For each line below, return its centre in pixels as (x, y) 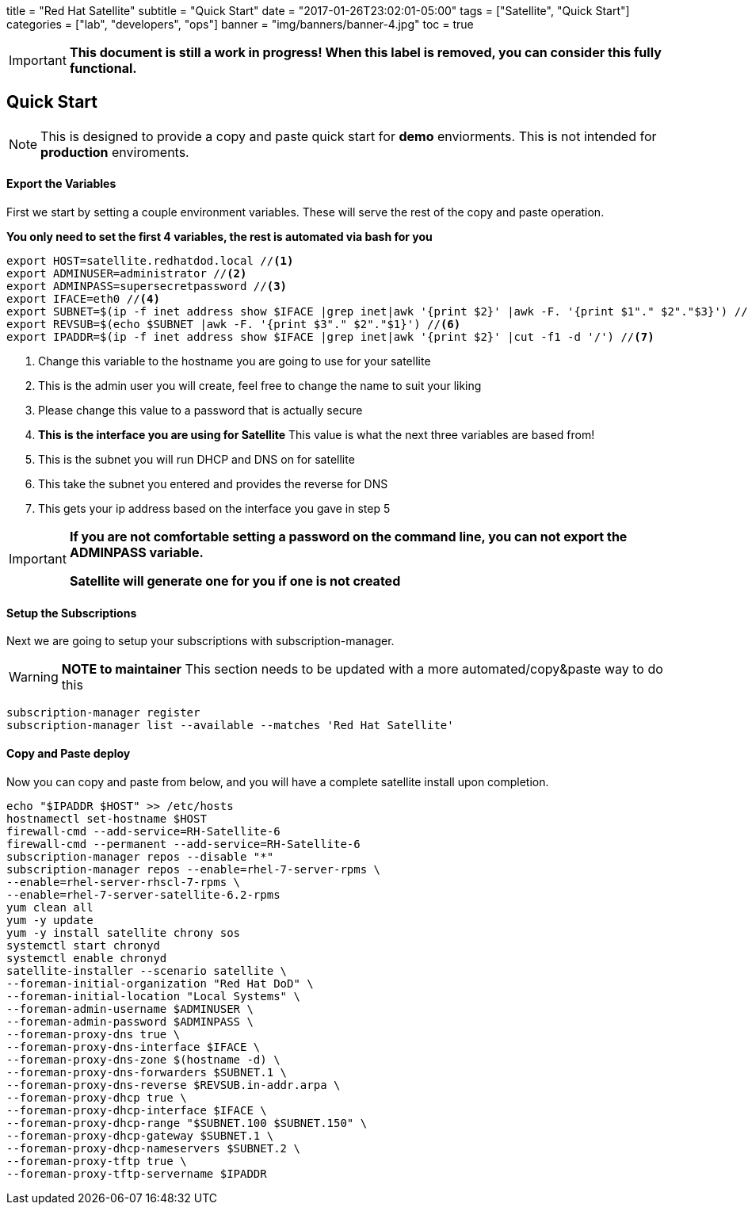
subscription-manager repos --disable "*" (140, 856)
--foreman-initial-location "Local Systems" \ (153, 996)
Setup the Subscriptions (72, 613)
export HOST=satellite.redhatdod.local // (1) (150, 261)
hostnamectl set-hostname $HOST (107, 818)
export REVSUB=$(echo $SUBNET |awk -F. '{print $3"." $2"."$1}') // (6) (234, 325)
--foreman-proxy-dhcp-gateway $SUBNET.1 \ (140, 1135)
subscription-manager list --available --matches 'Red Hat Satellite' (230, 726)
